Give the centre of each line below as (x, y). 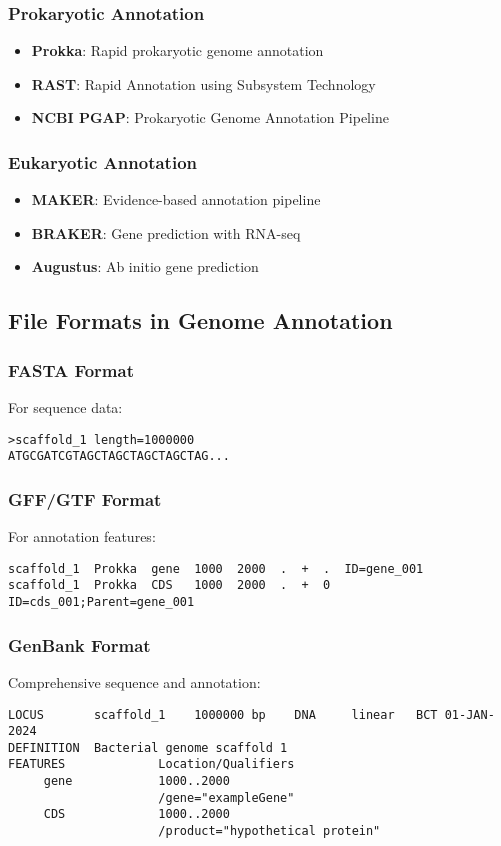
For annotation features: (82, 536)
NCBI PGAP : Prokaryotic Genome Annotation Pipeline (210, 117)
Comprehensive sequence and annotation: (134, 681)
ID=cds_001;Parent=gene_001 (101, 602)
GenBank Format (79, 644)
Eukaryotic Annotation (102, 161)
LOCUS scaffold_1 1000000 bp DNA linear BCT (223, 714)
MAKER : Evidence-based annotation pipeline (176, 199)
